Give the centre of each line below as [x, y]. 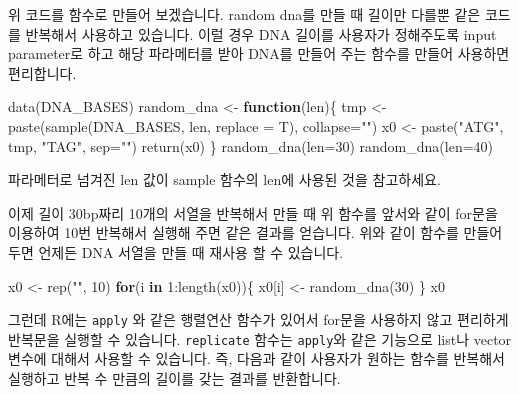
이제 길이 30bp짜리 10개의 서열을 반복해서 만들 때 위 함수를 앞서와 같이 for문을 [253, 212]
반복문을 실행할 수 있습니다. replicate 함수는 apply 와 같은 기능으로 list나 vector [260, 338]
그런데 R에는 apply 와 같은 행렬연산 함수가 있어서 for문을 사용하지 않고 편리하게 [258, 319]
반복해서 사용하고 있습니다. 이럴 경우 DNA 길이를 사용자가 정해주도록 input [261, 33]
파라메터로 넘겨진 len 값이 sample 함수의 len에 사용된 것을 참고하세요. [224, 179]
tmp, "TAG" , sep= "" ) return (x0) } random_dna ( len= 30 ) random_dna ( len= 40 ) [251, 145]
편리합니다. [42, 72]
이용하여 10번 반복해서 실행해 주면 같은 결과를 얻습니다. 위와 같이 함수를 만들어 [255, 232]
